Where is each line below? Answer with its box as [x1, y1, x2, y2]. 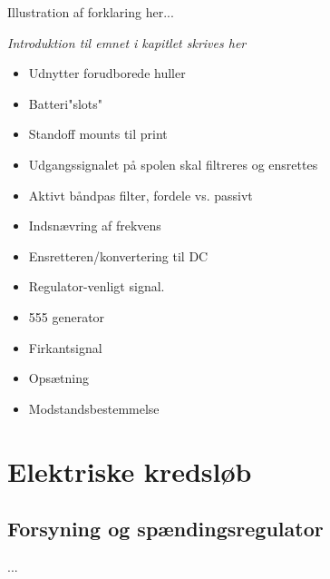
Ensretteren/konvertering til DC [28, 246, 209, 265]
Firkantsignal [28, 338, 102, 357]
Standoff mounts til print [28, 124, 168, 143]
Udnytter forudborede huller [28, 64, 186, 83]
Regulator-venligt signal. [28, 277, 165, 296]
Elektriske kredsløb [7, 452, 252, 489]
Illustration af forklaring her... [7, 3, 174, 21]
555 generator [28, 307, 105, 326]
